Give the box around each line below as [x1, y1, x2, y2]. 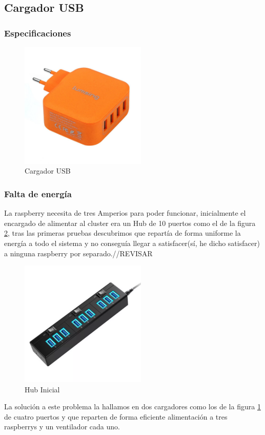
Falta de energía [4, 187, 72, 200]
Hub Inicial [25, 384, 60, 394]
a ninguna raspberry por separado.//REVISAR [4, 248, 153, 258]
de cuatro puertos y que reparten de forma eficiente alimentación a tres [4, 411, 228, 422]
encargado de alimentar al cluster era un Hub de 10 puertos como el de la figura [4, 217, 256, 228]
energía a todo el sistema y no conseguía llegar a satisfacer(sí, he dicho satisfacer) [4, 237, 260, 248]
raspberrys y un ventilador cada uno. [4, 421, 120, 432]
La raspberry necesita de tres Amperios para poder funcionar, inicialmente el [4, 207, 246, 218]
